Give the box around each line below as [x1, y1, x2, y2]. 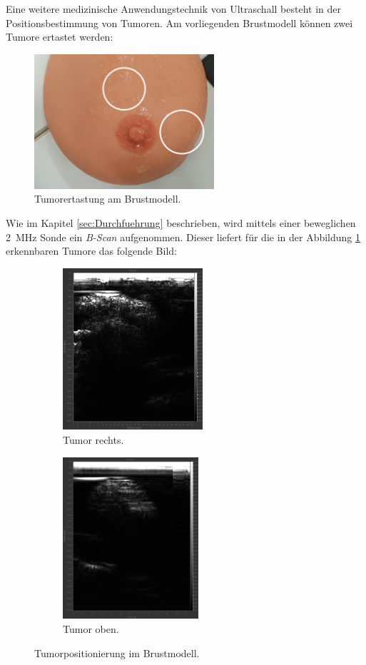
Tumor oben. [63, 621, 119, 636]
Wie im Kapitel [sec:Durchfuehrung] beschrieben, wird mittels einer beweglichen [6, 215, 356, 230]
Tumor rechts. [63, 432, 124, 447]
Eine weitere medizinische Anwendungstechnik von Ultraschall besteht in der [6, 1, 341, 16]
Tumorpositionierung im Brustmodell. [34, 645, 200, 660]
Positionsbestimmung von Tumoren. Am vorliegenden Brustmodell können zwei [6, 15, 353, 30]
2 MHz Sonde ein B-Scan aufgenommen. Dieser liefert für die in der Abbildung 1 [6, 229, 360, 244]
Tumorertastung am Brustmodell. [34, 191, 181, 206]
